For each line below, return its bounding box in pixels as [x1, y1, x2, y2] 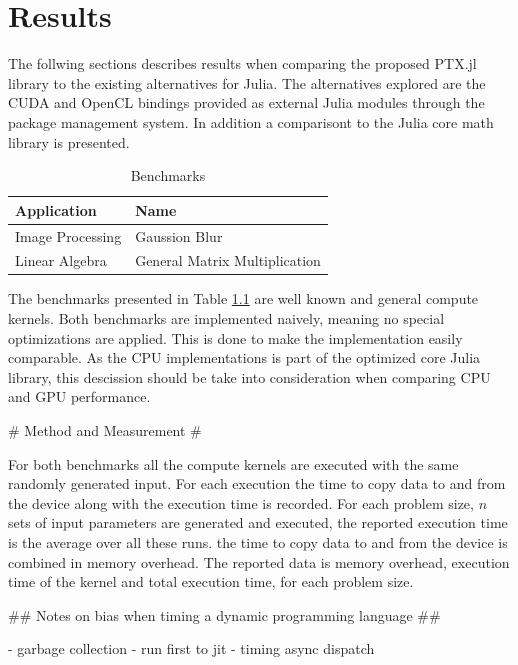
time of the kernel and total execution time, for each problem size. [8, 571, 414, 592]
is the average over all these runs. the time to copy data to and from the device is [8, 532, 508, 552]
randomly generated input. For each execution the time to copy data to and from [8, 473, 506, 494]
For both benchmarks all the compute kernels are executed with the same [8, 453, 459, 474]
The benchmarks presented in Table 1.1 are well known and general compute [8, 288, 479, 309]
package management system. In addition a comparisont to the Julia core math [8, 111, 494, 132]
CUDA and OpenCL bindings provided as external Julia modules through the [8, 92, 485, 113]
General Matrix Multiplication [135, 250, 321, 271]
